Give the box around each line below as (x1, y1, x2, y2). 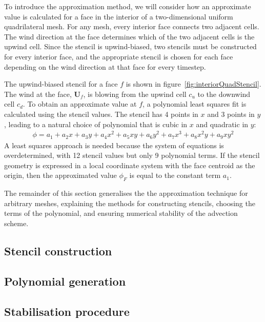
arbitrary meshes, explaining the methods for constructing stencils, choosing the (4, 197, 255, 208)
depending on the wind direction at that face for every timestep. (4, 61, 206, 72)
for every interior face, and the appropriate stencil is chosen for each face (4, 51, 233, 62)
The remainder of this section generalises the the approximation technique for (4, 188, 248, 198)
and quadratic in (196, 118, 249, 129)
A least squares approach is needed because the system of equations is (4, 139, 224, 150)
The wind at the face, (4, 88, 72, 99)
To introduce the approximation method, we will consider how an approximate (4, 1, 251, 11)
